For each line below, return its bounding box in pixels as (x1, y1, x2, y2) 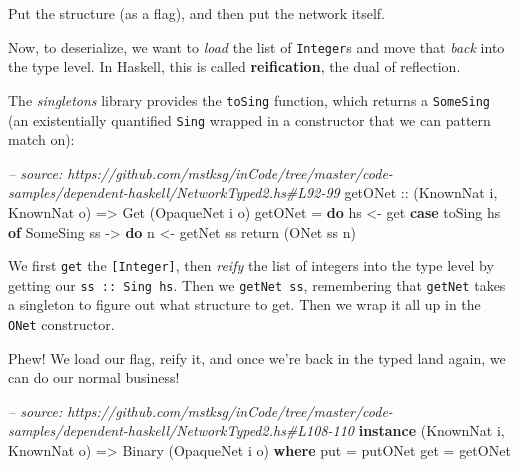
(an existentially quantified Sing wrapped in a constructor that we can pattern (8, 109, 491, 130)
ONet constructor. (8, 314, 115, 335)
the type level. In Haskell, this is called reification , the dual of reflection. (8, 56, 461, 77)
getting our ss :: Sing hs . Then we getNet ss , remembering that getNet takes (8, 274, 506, 295)
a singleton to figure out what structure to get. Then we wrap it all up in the (8, 294, 481, 315)
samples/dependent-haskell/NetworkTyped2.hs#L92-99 (8, 182, 340, 203)
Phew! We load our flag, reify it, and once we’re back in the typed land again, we (8, 347, 506, 368)
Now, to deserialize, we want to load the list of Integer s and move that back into (8, 36, 505, 57)
